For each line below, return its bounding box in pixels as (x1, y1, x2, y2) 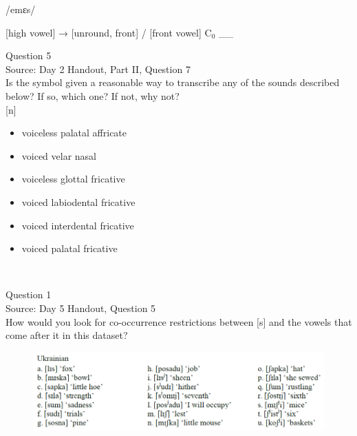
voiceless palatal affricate (21, 125, 127, 140)
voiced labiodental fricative (21, 194, 136, 209)
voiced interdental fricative (21, 218, 134, 232)
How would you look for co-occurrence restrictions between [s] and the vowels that (6, 314, 352, 329)
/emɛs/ (6, 2, 36, 16)
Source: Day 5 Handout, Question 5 (6, 300, 156, 315)
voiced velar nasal (21, 148, 97, 163)
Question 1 (6, 287, 52, 302)
